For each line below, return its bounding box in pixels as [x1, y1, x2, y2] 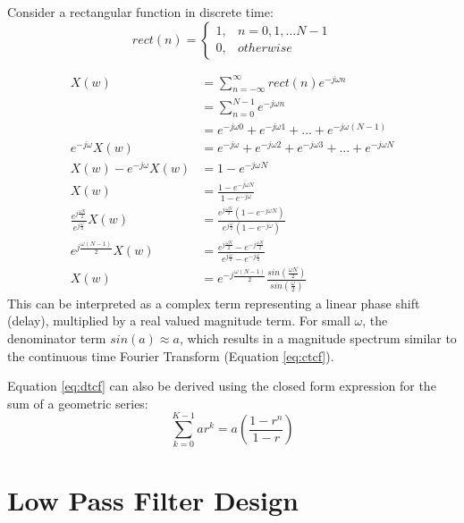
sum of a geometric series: [7, 393, 148, 412]
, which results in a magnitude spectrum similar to [179, 328, 457, 347]
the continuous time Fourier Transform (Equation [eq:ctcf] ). [7, 346, 334, 365]
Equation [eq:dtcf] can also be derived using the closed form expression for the [7, 376, 436, 395]
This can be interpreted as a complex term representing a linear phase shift [7, 293, 420, 312]
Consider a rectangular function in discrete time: [7, 3, 274, 21]
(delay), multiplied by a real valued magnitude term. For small [7, 311, 350, 330]
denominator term [7, 328, 106, 347]
